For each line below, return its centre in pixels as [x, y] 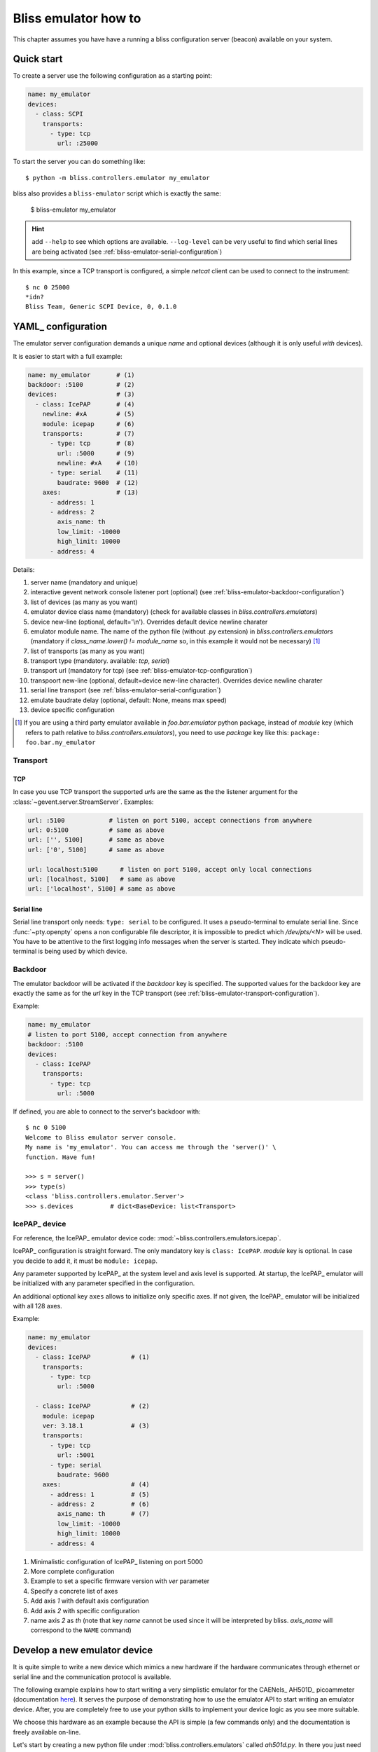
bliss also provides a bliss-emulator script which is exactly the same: [117, 193]
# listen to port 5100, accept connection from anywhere [127, 1034]
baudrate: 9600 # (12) [98, 483]
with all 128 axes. [37, 1306]
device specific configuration [72, 710]
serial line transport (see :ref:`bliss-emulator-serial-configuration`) [126, 690]
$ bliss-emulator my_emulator [73, 210]
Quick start [38, 59]
